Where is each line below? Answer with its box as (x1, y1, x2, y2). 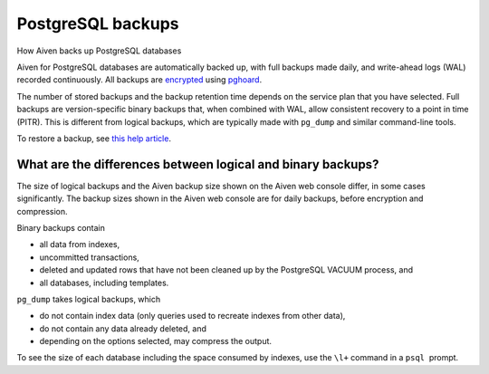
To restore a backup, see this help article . (16, 132, 172, 144)
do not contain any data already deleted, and (39, 322, 207, 334)
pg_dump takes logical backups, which (16, 293, 161, 304)
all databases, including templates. (39, 277, 169, 288)
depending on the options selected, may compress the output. (39, 336, 272, 347)
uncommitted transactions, (39, 252, 139, 263)
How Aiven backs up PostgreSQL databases (16, 45, 182, 56)
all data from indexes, (39, 239, 120, 250)
